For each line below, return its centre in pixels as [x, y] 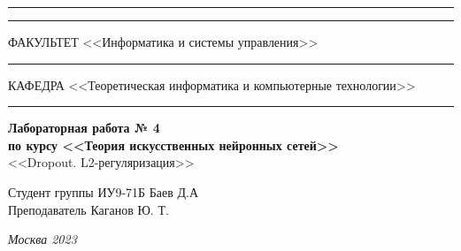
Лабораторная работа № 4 [84, 128]
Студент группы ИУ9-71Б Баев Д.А [104, 191]
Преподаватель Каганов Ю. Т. [88, 209]
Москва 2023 [42, 239]
